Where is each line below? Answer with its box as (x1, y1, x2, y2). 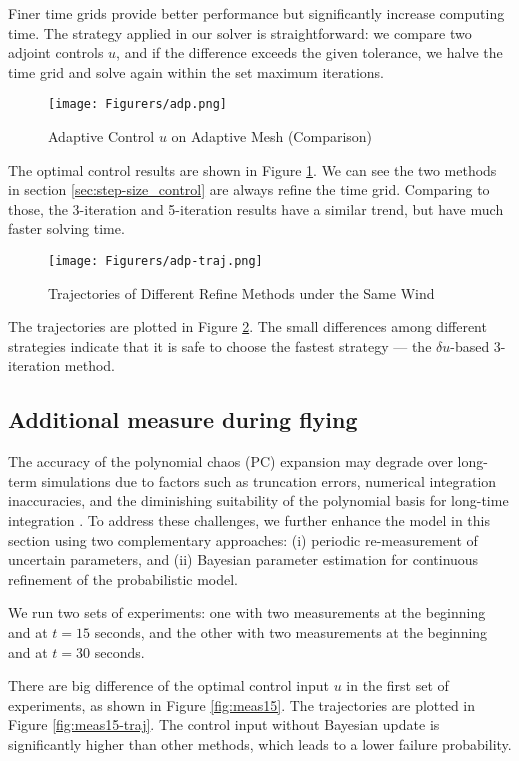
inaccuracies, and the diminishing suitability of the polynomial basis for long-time (8, 490, 509, 511)
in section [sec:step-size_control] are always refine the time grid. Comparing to (8, 179, 490, 200)
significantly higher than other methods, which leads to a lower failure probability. (8, 733, 512, 754)
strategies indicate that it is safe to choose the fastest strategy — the (8, 335, 432, 356)
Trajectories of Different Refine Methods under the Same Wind (48, 282, 435, 303)
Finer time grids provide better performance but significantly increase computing (8, 3, 505, 23)
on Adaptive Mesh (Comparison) (171, 126, 373, 147)
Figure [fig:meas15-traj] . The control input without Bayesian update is (8, 714, 440, 735)
